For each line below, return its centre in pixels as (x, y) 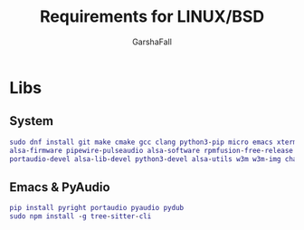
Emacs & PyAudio (60, 187)
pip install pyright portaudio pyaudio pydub (96, 208)
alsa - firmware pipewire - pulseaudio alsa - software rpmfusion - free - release (152, 150)
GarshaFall (152, 42)
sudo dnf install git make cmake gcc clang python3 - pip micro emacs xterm (153, 142)
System (32, 121)
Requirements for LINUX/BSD (152, 17)
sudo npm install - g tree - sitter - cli (81, 216)
